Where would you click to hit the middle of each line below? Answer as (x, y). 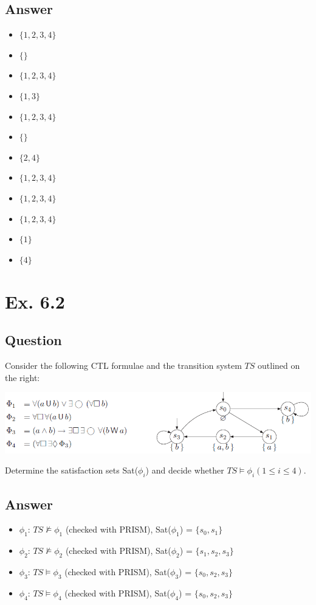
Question (33, 340)
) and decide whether (185, 470)
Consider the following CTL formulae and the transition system (123, 365)
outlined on (279, 365)
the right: (22, 377)
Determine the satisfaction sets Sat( (72, 470)
